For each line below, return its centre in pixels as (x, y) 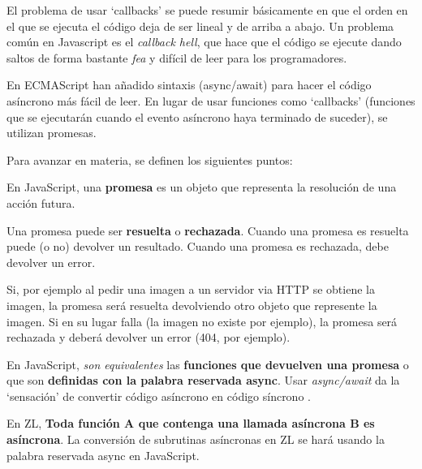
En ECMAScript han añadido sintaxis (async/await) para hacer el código (189, 85)
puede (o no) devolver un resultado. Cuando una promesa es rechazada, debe (198, 246)
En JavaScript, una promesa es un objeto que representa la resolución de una (202, 187)
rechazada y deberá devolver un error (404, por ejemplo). (149, 337)
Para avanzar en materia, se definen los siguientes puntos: (150, 159)
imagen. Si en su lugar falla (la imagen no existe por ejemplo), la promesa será (202, 321)
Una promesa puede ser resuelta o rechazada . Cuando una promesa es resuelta (208, 230)
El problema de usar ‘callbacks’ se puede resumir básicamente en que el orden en (207, 10)
